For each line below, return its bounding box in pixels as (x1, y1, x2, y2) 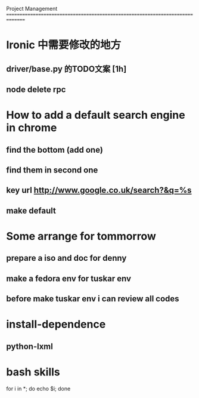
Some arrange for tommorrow (6, 229, 157, 243)
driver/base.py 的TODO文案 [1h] (6, 64, 127, 74)
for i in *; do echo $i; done (6, 385, 71, 392)
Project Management (6, 5, 58, 12)
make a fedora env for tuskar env (6, 273, 132, 283)
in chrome (6, 121, 57, 135)
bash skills (6, 365, 61, 378)
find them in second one (6, 165, 98, 175)
